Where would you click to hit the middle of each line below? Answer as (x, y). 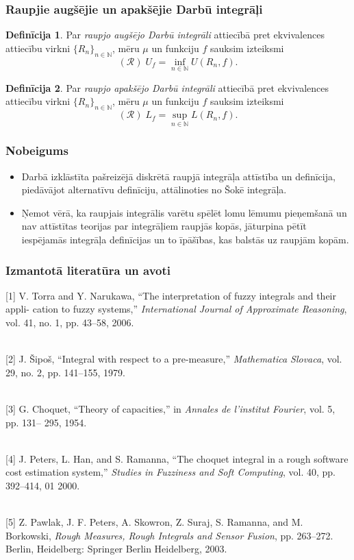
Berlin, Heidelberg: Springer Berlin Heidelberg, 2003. (116, 549)
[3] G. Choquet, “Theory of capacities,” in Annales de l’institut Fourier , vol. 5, (170, 409)
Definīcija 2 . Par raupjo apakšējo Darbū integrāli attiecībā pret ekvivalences (167, 87)
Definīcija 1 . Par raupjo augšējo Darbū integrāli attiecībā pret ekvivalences (165, 35)
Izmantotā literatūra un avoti (88, 270)
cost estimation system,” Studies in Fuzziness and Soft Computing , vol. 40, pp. (170, 472)
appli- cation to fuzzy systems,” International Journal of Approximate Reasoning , (176, 309)
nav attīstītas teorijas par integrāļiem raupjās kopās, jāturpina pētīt (164, 226)
